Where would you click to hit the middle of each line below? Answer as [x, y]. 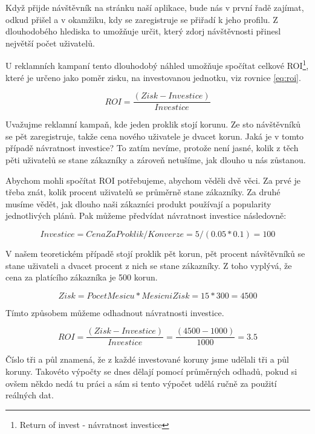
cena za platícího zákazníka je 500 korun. [82, 277]
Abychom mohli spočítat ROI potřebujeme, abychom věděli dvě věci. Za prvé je [153, 180]
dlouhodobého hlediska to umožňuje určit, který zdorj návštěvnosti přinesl [143, 31]
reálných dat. [30, 395]
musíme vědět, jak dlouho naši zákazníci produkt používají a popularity [138, 203]
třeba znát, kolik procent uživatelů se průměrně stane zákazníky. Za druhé [143, 192]
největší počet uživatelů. [50, 43]
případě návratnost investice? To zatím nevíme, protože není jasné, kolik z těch [152, 148]
